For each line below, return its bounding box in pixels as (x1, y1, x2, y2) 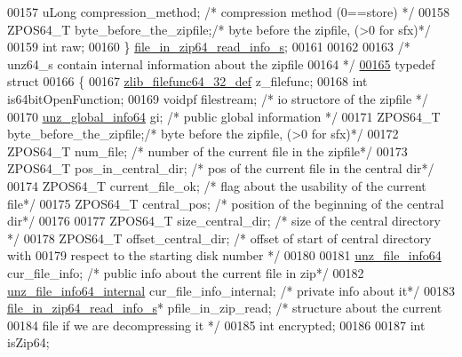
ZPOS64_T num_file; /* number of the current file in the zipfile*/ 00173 (7, 141, 408, 160)
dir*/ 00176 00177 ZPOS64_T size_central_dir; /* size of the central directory (7, 211, 441, 230)
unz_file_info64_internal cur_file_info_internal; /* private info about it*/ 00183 (7, 281, 455, 299)
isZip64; (7, 333, 50, 352)
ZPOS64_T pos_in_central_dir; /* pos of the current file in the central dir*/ (7, 159, 434, 178)
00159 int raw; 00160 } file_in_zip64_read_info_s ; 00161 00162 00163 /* (7, 37, 410, 56)
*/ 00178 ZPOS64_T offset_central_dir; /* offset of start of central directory (7, 228, 432, 247)
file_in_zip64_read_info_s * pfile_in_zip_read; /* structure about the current (7, 298, 442, 317)
